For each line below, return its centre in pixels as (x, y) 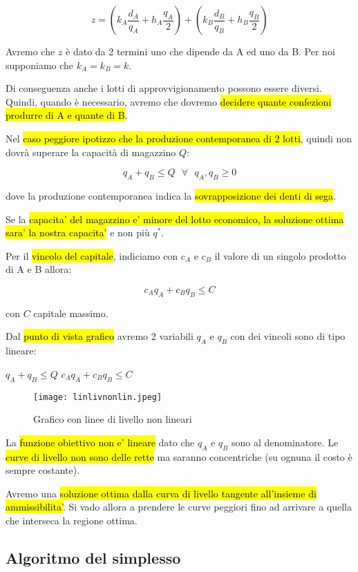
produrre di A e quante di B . (67, 115)
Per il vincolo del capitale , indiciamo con (92, 255)
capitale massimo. (71, 313)
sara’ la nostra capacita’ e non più (78, 232)
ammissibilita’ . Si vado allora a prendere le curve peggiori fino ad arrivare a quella (179, 507)
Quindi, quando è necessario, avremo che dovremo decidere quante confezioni (169, 101)
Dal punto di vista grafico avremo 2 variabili (100, 336)
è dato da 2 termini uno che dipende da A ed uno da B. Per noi (200, 51)
